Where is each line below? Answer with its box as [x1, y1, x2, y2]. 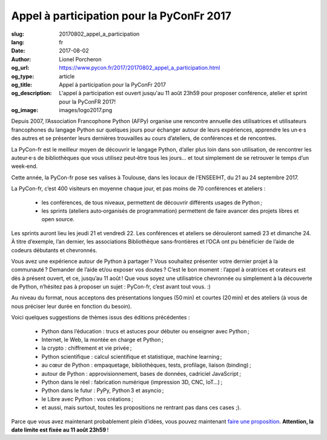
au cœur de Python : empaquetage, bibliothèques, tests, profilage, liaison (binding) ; [41, 361, 251, 369]
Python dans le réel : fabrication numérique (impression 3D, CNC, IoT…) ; [41, 379, 223, 385]
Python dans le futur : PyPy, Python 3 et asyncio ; [41, 387, 164, 394]
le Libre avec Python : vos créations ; [41, 395, 133, 402]
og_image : [11, 107, 39, 114]
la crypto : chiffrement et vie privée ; [41, 344, 132, 352]
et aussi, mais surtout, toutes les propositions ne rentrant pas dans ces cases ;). [41, 404, 242, 412]
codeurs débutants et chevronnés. [11, 246, 97, 254]
